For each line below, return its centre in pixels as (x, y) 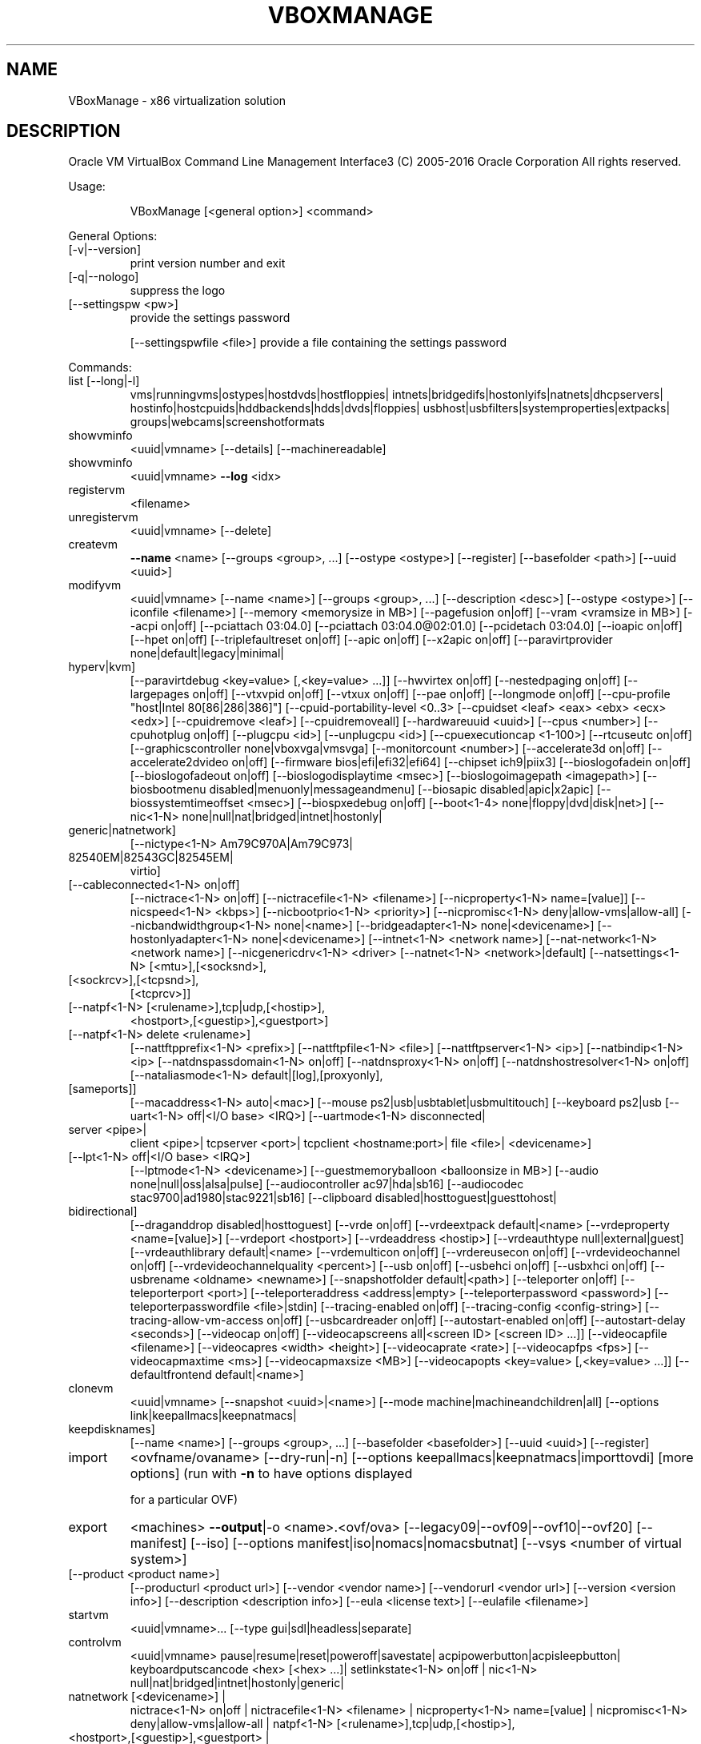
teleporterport (167, 1293)
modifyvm (95, 585)
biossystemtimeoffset (187, 803)
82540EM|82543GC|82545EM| (151, 858)
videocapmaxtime (177, 1361)
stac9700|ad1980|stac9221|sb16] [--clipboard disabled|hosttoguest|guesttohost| (343, 1198)
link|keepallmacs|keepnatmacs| (213, 1416)
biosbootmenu (168, 790)
